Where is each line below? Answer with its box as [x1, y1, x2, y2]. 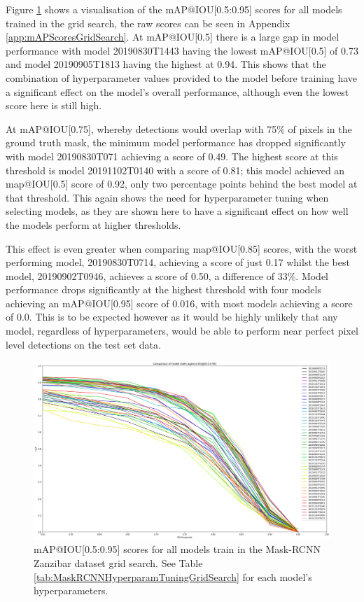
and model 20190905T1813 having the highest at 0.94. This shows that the [6, 57, 326, 71]
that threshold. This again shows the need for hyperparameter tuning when [6, 190, 329, 204]
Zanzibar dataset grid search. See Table [34, 556, 203, 570]
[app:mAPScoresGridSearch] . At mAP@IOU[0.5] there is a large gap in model [6, 29, 339, 44]
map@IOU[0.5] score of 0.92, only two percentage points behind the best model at [6, 176, 358, 191]
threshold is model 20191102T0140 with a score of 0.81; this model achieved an [6, 162, 345, 177]
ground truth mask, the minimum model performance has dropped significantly [6, 135, 346, 150]
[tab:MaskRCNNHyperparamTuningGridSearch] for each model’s [34, 569, 312, 584]
